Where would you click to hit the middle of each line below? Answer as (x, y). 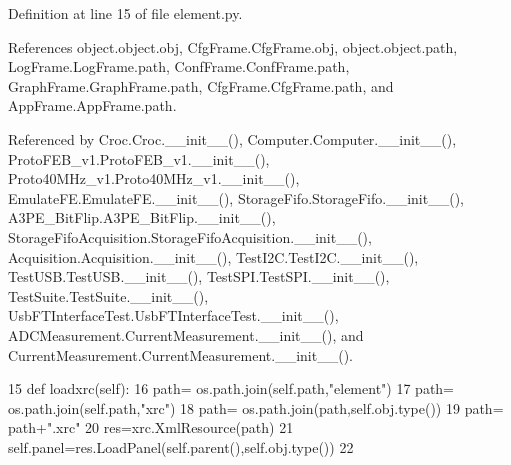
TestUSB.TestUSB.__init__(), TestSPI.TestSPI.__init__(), (199, 276)
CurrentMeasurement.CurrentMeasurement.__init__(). (180, 354)
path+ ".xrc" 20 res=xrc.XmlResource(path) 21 (151, 427)
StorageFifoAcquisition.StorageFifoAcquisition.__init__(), (190, 236)
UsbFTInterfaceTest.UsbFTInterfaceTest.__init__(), (173, 315)
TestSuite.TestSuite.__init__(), (108, 295)
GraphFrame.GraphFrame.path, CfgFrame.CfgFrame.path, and (201, 85)
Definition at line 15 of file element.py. (125, 13)
